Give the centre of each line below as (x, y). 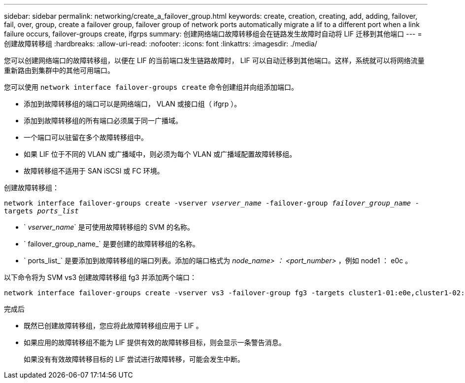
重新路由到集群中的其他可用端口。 (59, 70)
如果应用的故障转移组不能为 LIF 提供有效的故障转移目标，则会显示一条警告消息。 (155, 342)
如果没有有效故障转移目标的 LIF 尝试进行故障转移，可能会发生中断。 (134, 359)
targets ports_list (41, 211)
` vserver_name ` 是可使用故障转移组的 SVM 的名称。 (109, 227)
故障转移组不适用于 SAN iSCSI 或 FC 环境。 (94, 171)
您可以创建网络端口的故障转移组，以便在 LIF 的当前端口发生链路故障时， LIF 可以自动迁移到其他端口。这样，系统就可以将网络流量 (214, 60)
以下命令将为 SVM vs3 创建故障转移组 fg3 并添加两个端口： (100, 277)
